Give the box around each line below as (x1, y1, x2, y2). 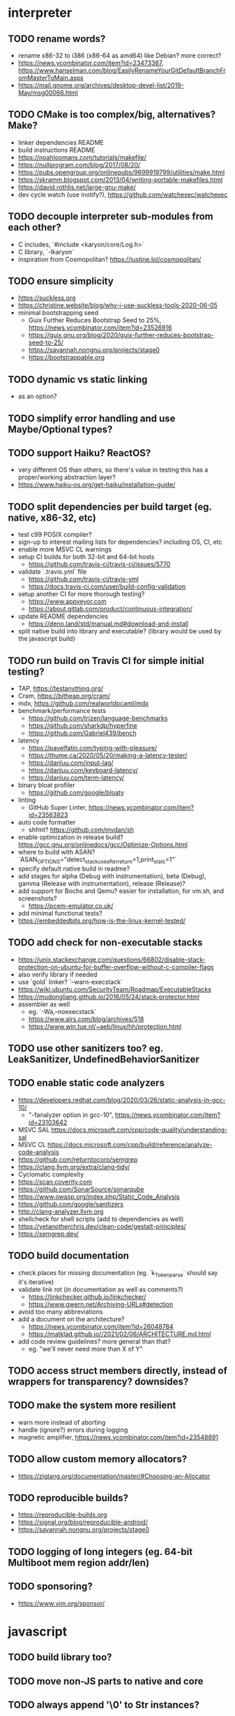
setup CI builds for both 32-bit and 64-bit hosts (17, 553, 155, 561)
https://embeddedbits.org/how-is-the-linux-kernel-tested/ (17, 916, 185, 924)
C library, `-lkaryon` (17, 247, 75, 256)
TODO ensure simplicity (8, 275, 114, 288)
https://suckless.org (17, 294, 76, 302)
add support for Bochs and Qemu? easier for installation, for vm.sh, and (17, 887, 225, 895)
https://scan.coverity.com (17, 1177, 93, 1186)
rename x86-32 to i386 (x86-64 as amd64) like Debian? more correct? (17, 51, 222, 59)
